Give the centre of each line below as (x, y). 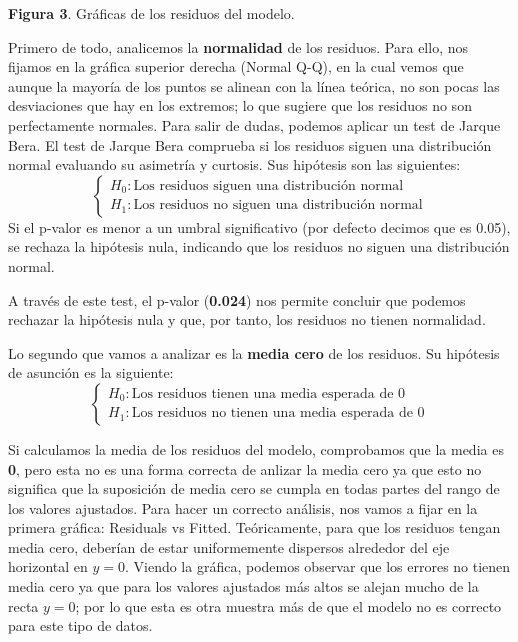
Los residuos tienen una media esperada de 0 (268, 393)
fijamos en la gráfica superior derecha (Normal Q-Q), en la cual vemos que (236, 66)
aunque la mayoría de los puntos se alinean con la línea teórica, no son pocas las (254, 85)
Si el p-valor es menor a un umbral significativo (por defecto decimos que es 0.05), (259, 226)
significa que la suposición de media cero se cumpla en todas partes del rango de (254, 488)
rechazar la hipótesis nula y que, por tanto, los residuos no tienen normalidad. (247, 319)
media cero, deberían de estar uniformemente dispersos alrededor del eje (229, 546)
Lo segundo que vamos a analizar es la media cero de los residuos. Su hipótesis (254, 352)
